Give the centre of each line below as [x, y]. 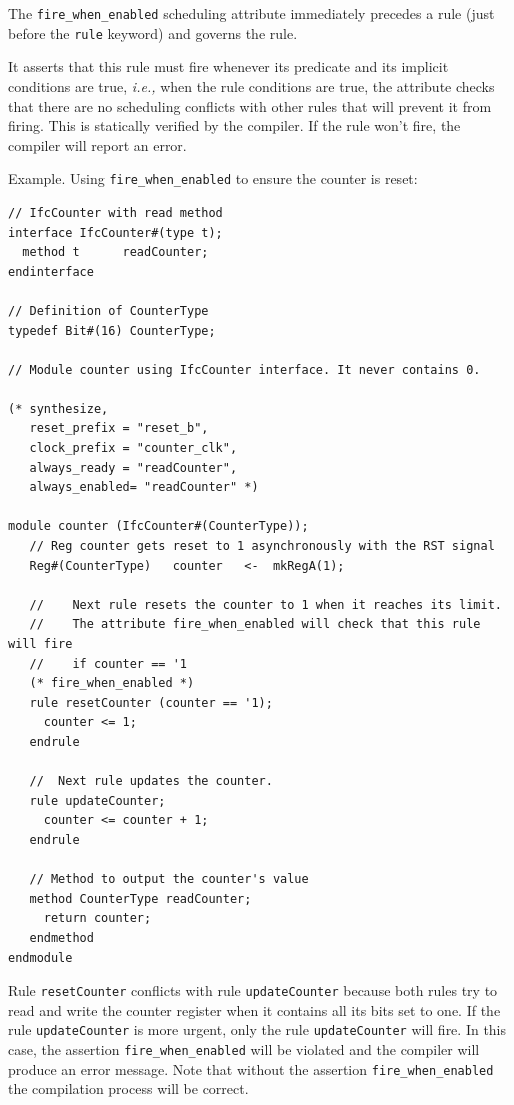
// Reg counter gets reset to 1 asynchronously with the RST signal [262, 546]
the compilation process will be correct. [128, 1088]
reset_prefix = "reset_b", [119, 428]
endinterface [51, 271]
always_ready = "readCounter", [133, 467]
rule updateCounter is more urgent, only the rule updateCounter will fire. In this [257, 1029]
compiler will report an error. [97, 144]
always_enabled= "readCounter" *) [144, 487]
